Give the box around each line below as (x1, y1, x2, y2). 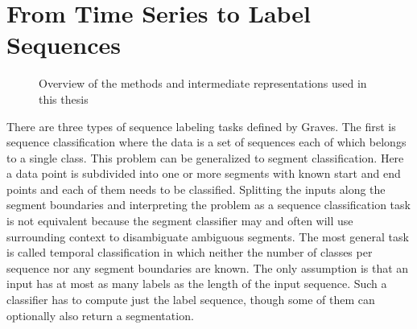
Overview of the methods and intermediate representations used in (39, 75, 367, 92)
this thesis (39, 90, 89, 107)
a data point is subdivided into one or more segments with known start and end (6, 165, 401, 182)
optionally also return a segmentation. (6, 306, 194, 323)
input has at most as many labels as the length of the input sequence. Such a (6, 275, 387, 292)
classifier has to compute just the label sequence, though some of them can (6, 291, 375, 308)
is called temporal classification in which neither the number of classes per (6, 244, 373, 261)
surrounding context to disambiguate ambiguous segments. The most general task (6, 228, 409, 245)
